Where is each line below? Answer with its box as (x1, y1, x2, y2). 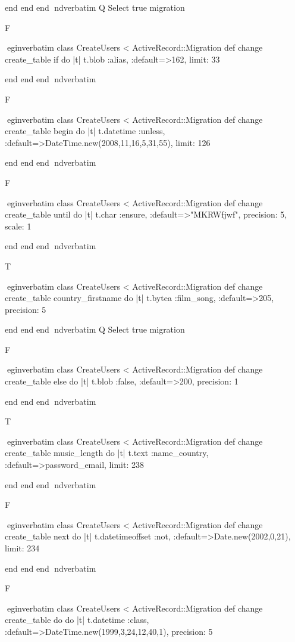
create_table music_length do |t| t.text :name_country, (5, 446, 209, 459)
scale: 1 (5, 219, 32, 232)
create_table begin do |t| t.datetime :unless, (5, 125, 165, 137)
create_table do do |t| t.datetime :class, (5, 613, 149, 626)
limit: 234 (5, 542, 40, 554)
